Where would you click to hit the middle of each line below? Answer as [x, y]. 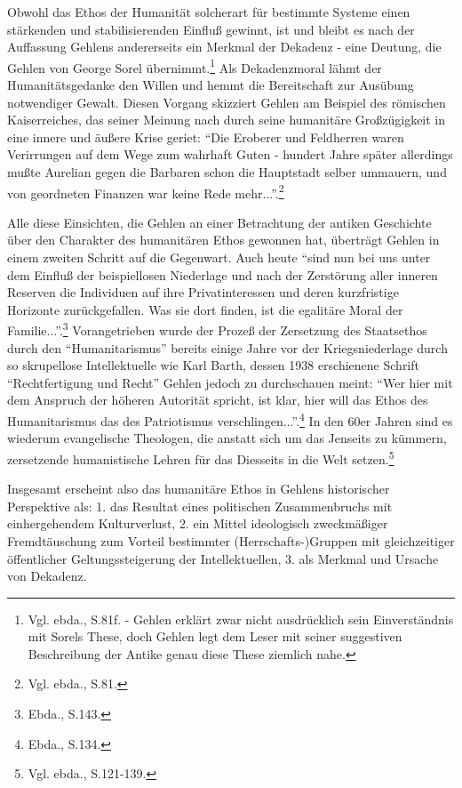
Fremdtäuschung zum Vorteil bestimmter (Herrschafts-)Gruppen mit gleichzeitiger [231, 540]
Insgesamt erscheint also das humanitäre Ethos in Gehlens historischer [199, 489]
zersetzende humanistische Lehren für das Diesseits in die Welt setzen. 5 [201, 457]
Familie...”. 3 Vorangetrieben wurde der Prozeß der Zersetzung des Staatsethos [217, 329]
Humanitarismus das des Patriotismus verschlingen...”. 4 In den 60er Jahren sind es [230, 419]
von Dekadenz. [47, 576]
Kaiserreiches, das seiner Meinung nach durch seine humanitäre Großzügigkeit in [227, 120]
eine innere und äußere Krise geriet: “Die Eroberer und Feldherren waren [206, 137]
